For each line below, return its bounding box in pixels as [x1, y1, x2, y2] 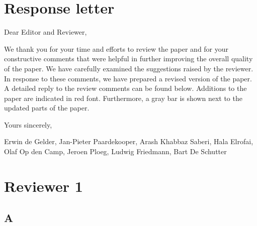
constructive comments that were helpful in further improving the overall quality [4, 53, 253, 64]
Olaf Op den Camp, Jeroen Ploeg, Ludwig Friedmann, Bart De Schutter [4, 146, 227, 157]
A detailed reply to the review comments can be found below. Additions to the [4, 83, 247, 93]
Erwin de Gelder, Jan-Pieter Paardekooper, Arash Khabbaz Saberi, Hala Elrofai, [4, 136, 253, 147]
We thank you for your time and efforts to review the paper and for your [4, 43, 229, 54]
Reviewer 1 [4, 175, 83, 196]
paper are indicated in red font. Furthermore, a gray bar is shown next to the [4, 92, 242, 103]
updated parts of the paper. [4, 102, 90, 113]
